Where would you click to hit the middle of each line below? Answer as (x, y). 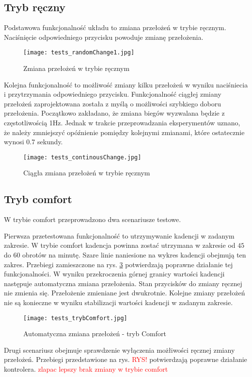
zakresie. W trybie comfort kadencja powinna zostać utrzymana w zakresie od (120, 245)
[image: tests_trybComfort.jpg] (75, 318)
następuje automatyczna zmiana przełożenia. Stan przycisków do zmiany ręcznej (123, 283)
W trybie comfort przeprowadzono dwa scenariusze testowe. (93, 219)
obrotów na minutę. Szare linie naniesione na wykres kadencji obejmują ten (134, 255)
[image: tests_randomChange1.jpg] (79, 53)
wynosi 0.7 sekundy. (33, 142)
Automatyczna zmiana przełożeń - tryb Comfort (95, 334)
